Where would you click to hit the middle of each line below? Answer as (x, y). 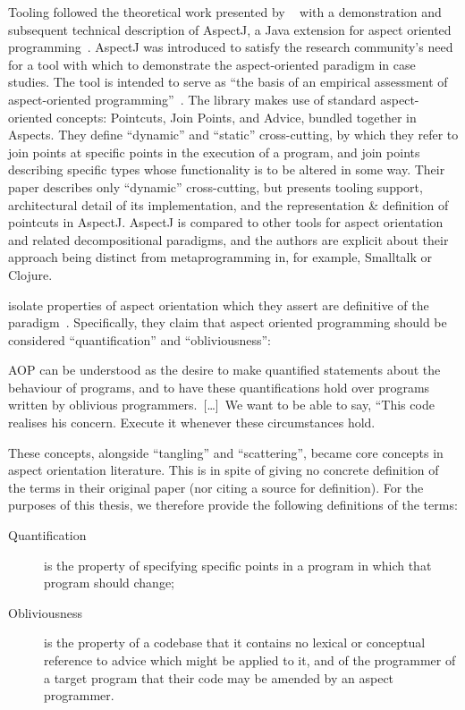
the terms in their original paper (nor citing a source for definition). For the (216, 487)
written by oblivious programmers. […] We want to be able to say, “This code (221, 405)
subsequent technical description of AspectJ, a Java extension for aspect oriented (230, 29)
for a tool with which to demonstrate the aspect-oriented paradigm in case (212, 64)
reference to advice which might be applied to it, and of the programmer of (250, 660)
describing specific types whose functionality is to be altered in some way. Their (227, 169)
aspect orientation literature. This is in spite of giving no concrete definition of (224, 470)
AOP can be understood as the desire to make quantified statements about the (224, 370)
